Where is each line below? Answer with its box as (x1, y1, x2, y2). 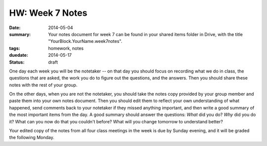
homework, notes (48, 45, 84, 51)
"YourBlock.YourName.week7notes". (48, 38, 123, 44)
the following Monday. (9, 135, 54, 141)
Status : (9, 59, 25, 65)
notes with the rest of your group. (9, 82, 78, 88)
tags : (9, 45, 20, 51)
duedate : (9, 52, 28, 58)
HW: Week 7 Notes (9, 7, 88, 18)
